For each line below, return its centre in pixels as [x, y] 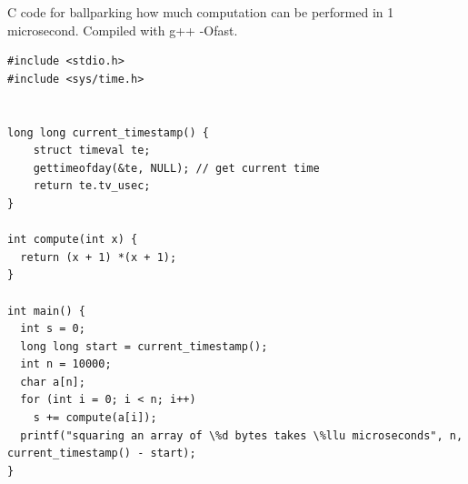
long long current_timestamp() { [108, 132]
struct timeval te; [92, 151]
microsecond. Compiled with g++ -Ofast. [123, 30]
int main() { [46, 311]
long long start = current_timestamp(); [144, 346]
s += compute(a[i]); [95, 418]
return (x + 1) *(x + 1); [99, 257]
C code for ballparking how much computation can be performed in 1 [201, 12]
